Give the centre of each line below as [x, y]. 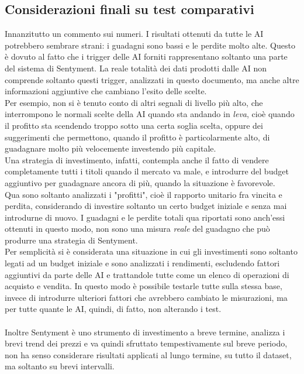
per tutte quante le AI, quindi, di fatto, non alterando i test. [113, 309]
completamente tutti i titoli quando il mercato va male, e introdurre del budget [147, 171]
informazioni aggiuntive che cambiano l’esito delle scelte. [106, 91]
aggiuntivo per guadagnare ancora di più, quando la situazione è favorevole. [140, 182]
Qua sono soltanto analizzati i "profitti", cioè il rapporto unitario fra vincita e [144, 194]
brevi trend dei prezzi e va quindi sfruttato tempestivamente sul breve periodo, [146, 343]
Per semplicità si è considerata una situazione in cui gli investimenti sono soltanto [151, 251]
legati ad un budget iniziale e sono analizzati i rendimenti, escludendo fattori [142, 263]
